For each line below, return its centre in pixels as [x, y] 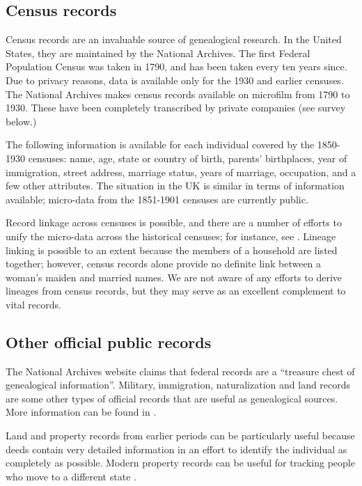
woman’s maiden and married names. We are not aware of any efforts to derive [174, 277]
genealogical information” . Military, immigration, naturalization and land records [178, 385]
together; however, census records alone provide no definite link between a [164, 264]
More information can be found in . [81, 412]
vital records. [33, 304]
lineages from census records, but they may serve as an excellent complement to [176, 291]
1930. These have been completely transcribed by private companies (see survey [176, 108]
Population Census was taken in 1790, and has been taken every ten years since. [176, 66]
